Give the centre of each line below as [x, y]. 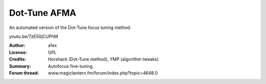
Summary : [20, 66]
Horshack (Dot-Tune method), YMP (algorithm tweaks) [103, 59]
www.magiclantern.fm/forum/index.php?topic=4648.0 [103, 73]
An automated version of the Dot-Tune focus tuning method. [70, 28]
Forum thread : [24, 73]
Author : [17, 45]
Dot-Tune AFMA [43, 13]
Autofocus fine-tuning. [71, 66]
